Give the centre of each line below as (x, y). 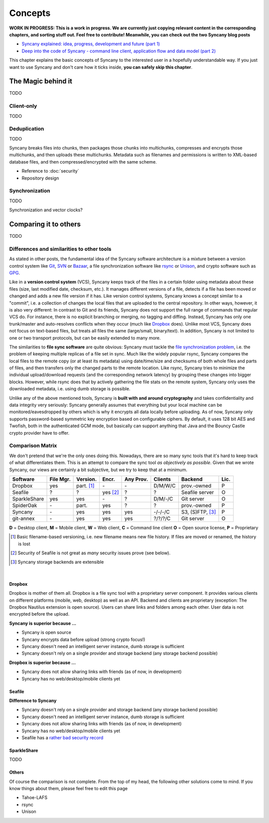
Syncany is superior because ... (43, 623)
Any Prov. (136, 479)
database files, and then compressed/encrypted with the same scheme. (83, 162)
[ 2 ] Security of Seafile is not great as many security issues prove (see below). (91, 553)
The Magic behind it (41, 82)
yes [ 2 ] (111, 492)
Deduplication (27, 129)
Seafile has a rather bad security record (63, 737)
